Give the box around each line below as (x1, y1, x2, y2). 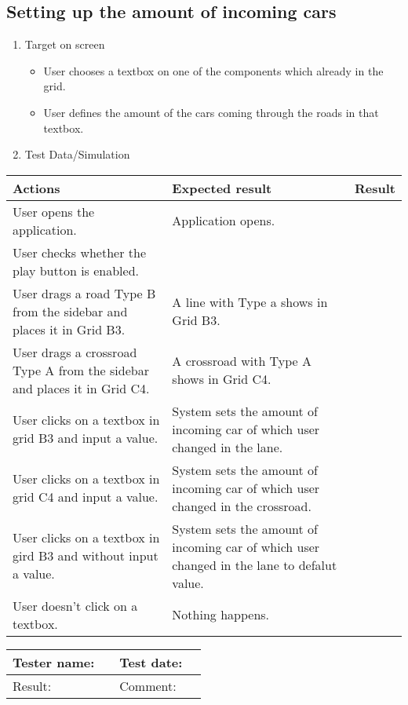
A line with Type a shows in (172, 293, 328, 312)
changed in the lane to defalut (172, 555, 337, 574)
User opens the (13, 202, 95, 221)
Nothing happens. (172, 605, 270, 624)
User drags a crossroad (13, 342, 137, 361)
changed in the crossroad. (172, 496, 311, 515)
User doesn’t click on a (13, 596, 138, 615)
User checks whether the (13, 243, 147, 261)
